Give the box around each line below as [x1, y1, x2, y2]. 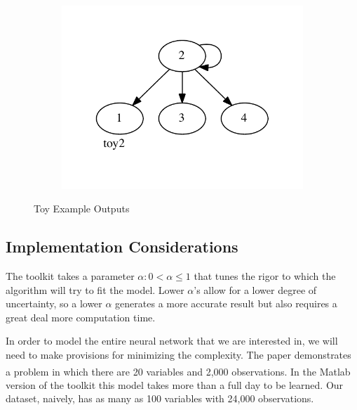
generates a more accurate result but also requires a [115, 296, 337, 311]
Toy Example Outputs [34, 201, 130, 216]
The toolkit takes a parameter [6, 268, 135, 283]
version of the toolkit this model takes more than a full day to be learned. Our [6, 377, 344, 392]
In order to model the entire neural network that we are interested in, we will [6, 333, 338, 348]
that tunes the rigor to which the [194, 268, 336, 283]
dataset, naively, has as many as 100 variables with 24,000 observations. [6, 391, 314, 406]
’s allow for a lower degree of [194, 282, 317, 297]
